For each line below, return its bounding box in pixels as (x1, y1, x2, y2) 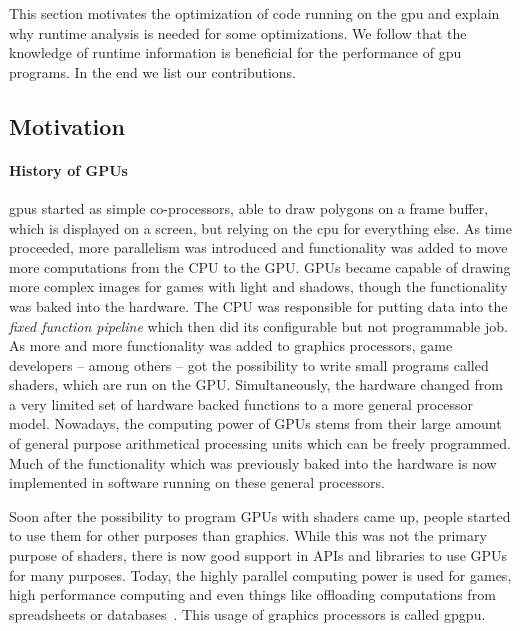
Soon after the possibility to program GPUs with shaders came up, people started (9, 505, 511, 526)
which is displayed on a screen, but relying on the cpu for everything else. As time (9, 217, 512, 238)
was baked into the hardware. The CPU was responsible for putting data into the (9, 295, 508, 316)
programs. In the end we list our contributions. (9, 61, 297, 82)
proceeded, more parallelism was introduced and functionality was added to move (9, 237, 508, 258)
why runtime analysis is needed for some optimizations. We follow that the (9, 22, 467, 43)
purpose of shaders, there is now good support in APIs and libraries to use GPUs (9, 545, 508, 566)
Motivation (9, 110, 125, 141)
